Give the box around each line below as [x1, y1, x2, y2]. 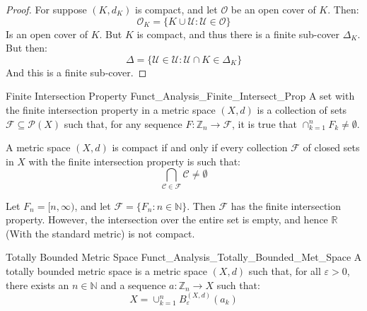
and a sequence [100, 277, 166, 292]
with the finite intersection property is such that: [28, 153, 241, 168]
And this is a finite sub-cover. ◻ [6, 64, 147, 79]
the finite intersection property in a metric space [6, 102, 216, 117]
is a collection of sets [257, 102, 347, 117]
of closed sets [303, 140, 360, 155]
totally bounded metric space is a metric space [6, 264, 207, 278]
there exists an [6, 277, 69, 292]
